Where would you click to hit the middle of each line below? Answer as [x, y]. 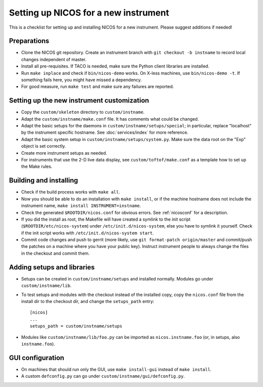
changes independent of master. [54, 59]
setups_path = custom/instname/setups [76, 326]
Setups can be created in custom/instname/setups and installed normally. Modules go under [117, 279]
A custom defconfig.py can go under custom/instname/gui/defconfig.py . [103, 376]
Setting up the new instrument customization [79, 100]
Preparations [29, 41]
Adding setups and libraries [52, 267]
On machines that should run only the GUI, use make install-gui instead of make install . [116, 369]
